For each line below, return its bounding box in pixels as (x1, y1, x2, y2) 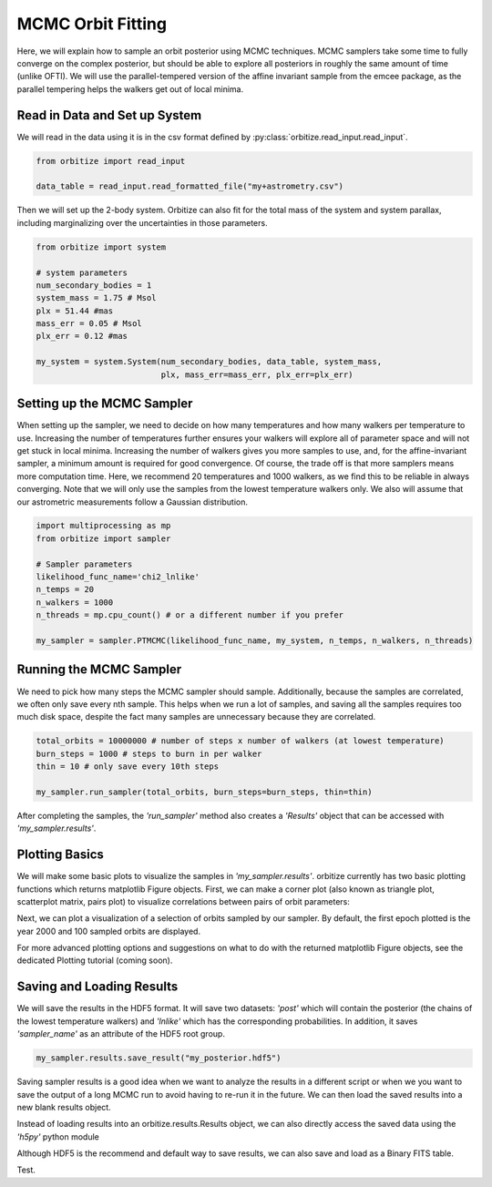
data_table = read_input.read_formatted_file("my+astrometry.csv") (36, 181, 344, 191)
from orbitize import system (36, 241, 167, 252)
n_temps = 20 (36, 584, 95, 595)
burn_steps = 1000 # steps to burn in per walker (36, 748, 262, 759)
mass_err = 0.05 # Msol (36, 319, 143, 329)
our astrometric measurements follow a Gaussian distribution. (16, 496, 249, 507)
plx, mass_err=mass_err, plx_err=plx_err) (160, 369, 354, 380)
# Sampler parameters (36, 558, 133, 569)
